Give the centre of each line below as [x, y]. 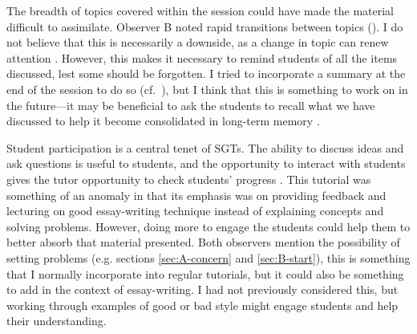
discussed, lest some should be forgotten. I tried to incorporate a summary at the [206, 73]
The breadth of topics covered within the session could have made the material [200, 10]
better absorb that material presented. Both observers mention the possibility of [203, 242]
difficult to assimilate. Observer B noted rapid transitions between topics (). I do [205, 26]
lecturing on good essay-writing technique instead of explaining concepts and [195, 211]
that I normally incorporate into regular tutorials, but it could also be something [205, 273]
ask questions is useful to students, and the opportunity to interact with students [206, 163]
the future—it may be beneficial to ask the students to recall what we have [191, 105]
